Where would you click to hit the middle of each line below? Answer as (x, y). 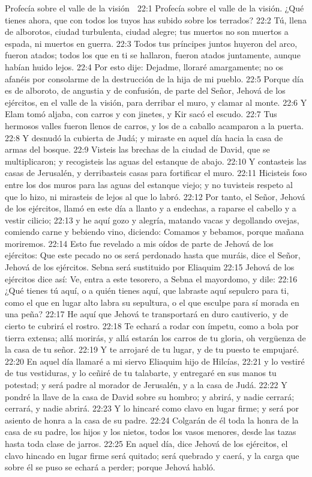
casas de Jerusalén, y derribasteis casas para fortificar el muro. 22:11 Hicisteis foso (156, 173)
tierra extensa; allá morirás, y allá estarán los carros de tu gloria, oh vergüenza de (155, 337)
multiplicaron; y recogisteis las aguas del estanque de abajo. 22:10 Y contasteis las (156, 161)
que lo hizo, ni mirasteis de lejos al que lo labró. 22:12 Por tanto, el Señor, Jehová (155, 196)
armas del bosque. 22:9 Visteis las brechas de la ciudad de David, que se (137, 149)
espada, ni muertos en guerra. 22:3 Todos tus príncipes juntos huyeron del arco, (151, 43)
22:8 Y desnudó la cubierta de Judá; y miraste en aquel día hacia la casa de (144, 137)
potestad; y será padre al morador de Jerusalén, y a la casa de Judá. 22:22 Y (146, 384)
